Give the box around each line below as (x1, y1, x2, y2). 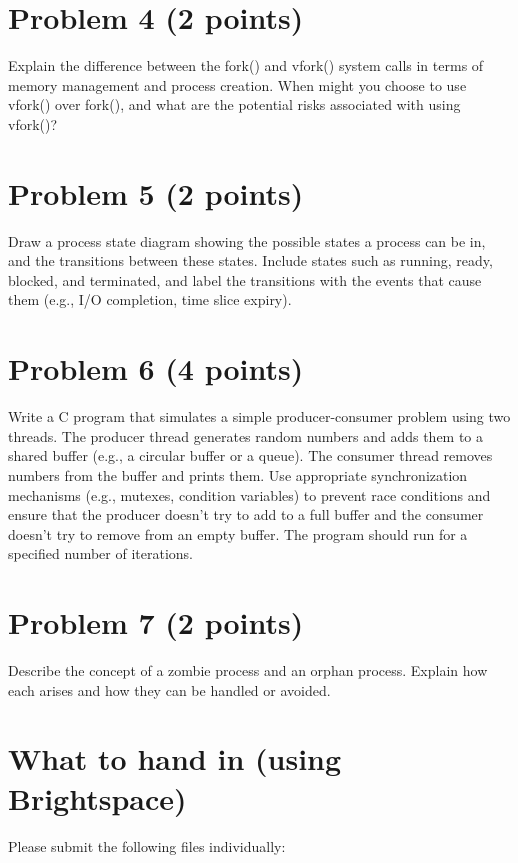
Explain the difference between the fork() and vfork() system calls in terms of (8, 55, 484, 76)
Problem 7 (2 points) (8, 602, 304, 643)
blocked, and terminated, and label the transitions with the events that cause (8, 269, 482, 290)
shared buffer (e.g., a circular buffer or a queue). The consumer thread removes (8, 445, 493, 466)
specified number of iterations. (8, 543, 193, 564)
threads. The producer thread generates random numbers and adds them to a (8, 425, 484, 446)
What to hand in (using (8, 738, 342, 779)
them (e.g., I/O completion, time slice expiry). (8, 289, 292, 310)
